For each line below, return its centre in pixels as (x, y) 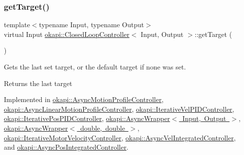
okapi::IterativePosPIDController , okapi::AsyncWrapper (87, 118)
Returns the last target (38, 83)
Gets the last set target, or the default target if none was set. (95, 67)
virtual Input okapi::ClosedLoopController (67, 34)
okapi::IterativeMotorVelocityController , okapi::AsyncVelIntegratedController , (120, 137)
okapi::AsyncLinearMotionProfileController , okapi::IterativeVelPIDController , (119, 109)
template (17, 25)
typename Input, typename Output (92, 25)
